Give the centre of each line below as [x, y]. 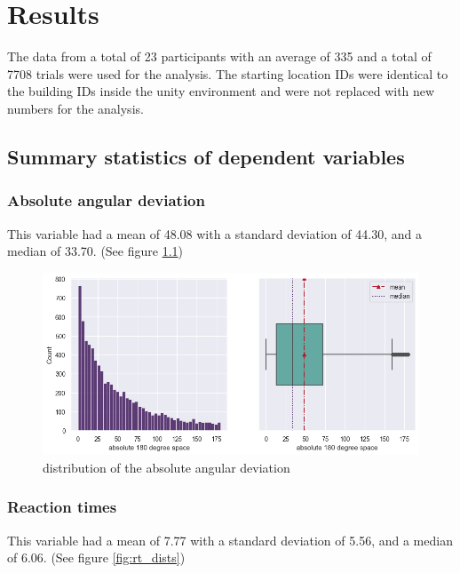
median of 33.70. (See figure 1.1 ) [95, 251]
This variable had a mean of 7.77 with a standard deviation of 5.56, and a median [230, 540]
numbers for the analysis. [75, 108]
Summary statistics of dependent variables [206, 156]
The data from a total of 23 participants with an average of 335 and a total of [219, 56]
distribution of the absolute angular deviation [167, 467]
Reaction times [62, 507]
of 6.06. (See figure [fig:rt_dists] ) [96, 557]
